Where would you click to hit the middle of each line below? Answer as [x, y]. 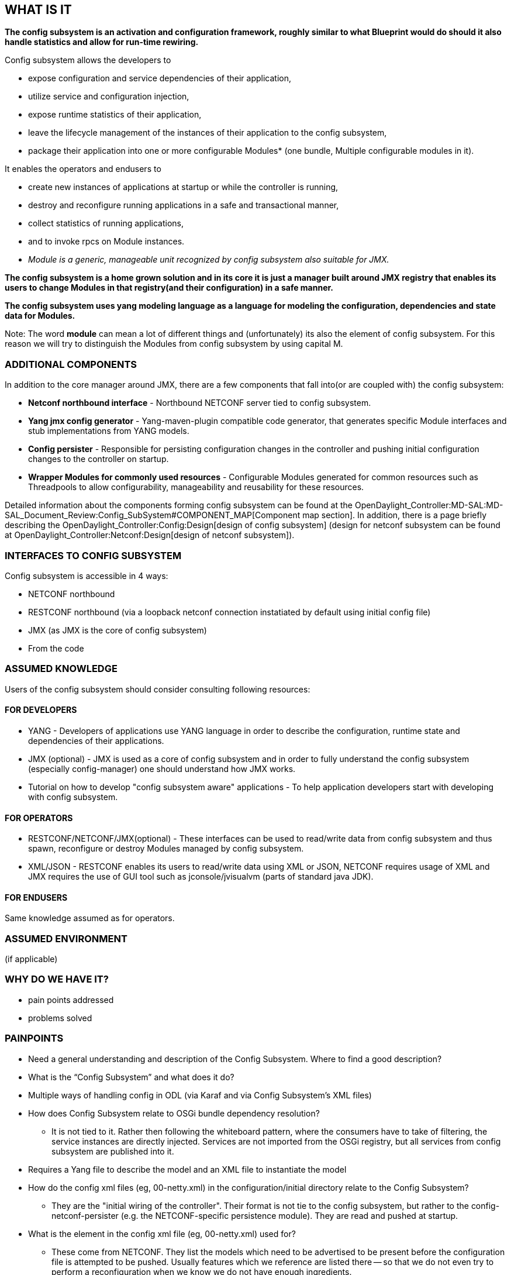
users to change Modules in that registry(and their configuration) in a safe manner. [169, 288]
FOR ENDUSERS [36, 897]
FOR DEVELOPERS [41, 710]
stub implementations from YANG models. [109, 431]
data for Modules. [40, 316]
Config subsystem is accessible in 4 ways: [87, 576]
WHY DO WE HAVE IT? [57, 979]
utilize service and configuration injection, [109, 97]
